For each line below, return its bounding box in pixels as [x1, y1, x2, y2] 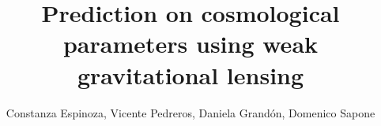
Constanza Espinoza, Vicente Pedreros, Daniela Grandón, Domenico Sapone [6, 104, 375, 120]
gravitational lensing [77, 58, 304, 91]
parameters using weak [62, 28, 319, 60]
